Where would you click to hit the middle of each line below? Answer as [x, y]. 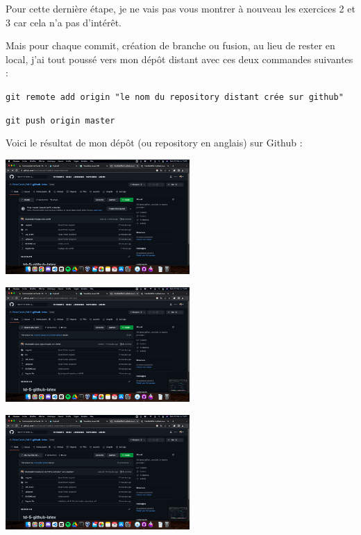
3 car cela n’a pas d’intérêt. [64, 22]
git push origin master [60, 120]
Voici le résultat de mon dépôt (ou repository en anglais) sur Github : [154, 143]
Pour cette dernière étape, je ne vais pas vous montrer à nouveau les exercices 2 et [180, 8]
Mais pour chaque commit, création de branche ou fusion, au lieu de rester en [170, 45]
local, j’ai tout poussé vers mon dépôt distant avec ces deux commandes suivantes [179, 59]
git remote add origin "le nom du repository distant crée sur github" [175, 97]
